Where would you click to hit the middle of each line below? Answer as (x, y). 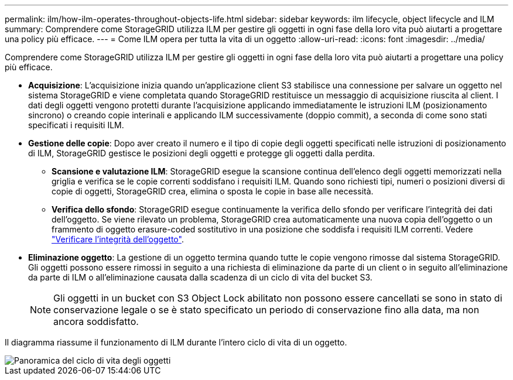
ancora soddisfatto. (96, 321)
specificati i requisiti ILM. (76, 125)
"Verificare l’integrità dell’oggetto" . (118, 239)
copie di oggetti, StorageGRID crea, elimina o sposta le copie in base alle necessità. (213, 191)
